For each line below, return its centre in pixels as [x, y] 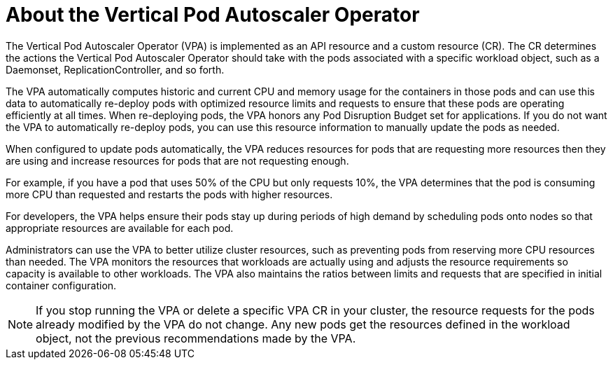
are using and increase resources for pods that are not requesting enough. [177, 160]
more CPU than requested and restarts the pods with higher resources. [169, 194]
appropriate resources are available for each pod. [120, 228]
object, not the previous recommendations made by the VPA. [196, 338]
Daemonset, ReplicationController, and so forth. [115, 69]
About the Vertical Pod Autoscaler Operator [213, 15]
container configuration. [61, 285]
